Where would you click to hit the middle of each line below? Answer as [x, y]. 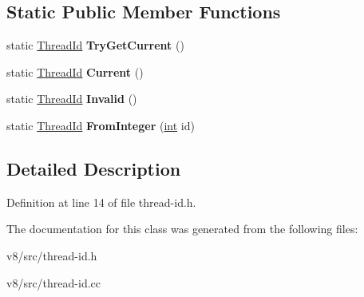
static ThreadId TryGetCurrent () [95, 45]
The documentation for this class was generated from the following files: [182, 229]
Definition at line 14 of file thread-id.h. [101, 202]
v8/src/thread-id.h [52, 255]
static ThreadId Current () [75, 71]
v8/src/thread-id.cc [53, 282]
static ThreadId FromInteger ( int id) [101, 125]
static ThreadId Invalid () [72, 99]
